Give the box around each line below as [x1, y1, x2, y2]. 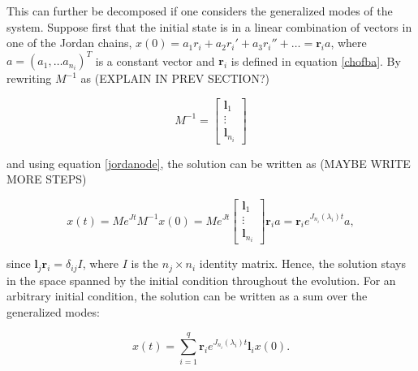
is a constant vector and [95, 52, 215, 69]
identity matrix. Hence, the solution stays [199, 255, 406, 272]
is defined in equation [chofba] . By [231, 52, 401, 69]
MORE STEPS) [6, 170, 87, 188]
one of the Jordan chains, [6, 34, 132, 51]
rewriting [6, 70, 52, 87]
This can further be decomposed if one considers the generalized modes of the [6, 2, 393, 19]
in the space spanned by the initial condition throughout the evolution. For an [6, 271, 396, 288]
